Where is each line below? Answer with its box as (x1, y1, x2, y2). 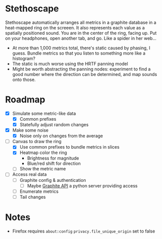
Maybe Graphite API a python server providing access (27, 182, 138, 189)
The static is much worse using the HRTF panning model (12, 61, 128, 67)
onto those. (12, 77, 36, 82)
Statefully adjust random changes (19, 122, 89, 127)
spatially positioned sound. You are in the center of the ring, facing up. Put (5, 30, 157, 36)
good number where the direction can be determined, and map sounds (12, 71, 158, 77)
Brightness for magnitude (27, 155, 79, 161)
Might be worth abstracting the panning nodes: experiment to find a (12, 66, 151, 72)
